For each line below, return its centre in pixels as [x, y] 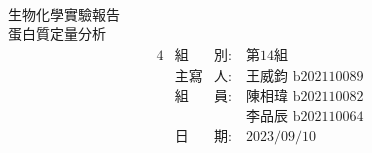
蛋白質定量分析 [57, 33]
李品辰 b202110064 [305, 116]
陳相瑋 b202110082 [305, 96]
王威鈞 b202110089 [305, 76]
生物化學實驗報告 [64, 13]
